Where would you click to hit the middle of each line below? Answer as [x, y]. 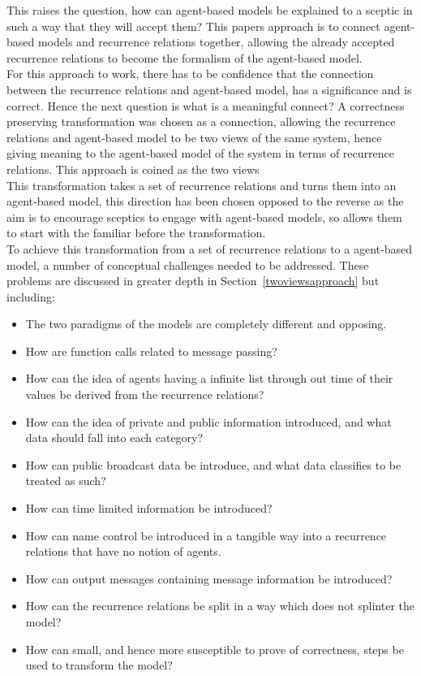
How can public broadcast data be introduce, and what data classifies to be [213, 464]
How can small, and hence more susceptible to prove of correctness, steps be [215, 649]
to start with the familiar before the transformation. [136, 233]
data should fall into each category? [114, 438]
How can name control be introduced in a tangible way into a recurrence [206, 535]
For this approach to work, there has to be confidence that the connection [190, 74]
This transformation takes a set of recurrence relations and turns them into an [202, 185]
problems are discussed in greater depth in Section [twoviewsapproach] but [193, 281]
